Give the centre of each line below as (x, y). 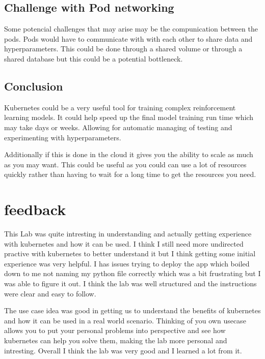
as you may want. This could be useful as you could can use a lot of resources (125, 164)
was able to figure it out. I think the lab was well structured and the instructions (130, 283)
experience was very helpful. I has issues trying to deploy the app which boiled (127, 263)
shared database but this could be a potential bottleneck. (94, 58)
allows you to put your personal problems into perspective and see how (115, 330)
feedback (35, 209)
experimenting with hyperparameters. (63, 137)
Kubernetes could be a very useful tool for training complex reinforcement (120, 107)
